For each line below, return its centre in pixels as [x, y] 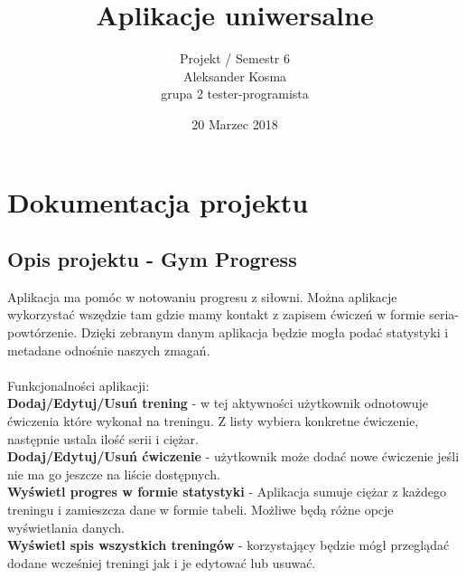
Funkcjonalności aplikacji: [79, 385]
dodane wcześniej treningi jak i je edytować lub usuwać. [162, 562]
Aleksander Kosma [235, 76]
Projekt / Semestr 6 [235, 58]
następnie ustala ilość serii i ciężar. [103, 438]
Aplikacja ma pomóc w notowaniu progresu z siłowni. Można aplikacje [202, 296]
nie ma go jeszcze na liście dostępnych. [114, 474]
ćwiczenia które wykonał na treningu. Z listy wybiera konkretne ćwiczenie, [213, 421]
